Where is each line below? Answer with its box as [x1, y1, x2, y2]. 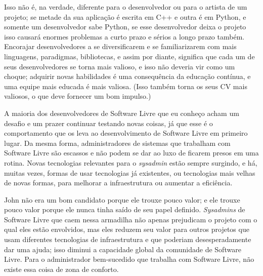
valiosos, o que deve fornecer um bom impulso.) [4, 91, 151, 101]
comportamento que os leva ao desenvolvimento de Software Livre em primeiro [4, 128, 248, 138]
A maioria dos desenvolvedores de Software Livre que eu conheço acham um [4, 107, 239, 118]
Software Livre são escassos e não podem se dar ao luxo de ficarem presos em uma [4, 147, 259, 158]
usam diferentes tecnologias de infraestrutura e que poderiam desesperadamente [4, 234, 251, 245]
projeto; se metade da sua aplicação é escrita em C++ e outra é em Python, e [4, 11, 246, 22]
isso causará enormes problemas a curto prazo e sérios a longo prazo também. [4, 31, 245, 42]
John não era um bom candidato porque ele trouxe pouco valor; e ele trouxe [4, 194, 240, 205]
